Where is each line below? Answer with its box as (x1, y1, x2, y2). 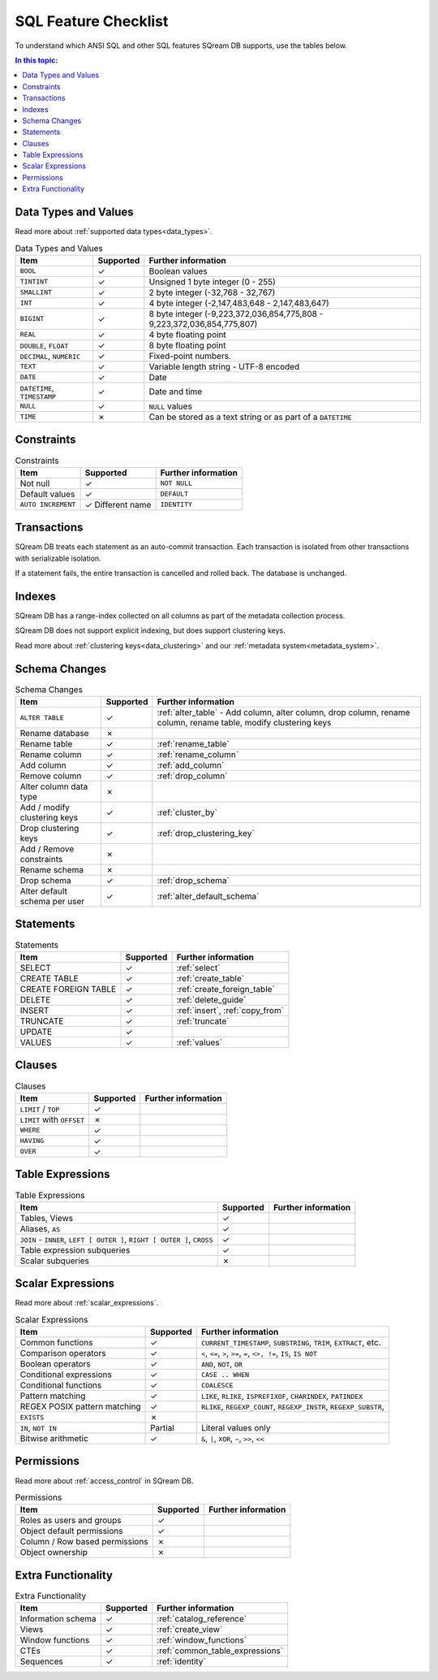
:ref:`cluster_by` (157, 807, 218, 818)
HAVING (19, 1137, 45, 1145)
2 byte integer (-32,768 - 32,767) (148, 287, 276, 298)
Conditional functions (19, 1379, 102, 1391)
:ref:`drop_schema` (157, 875, 230, 886)
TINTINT (19, 277, 49, 286)
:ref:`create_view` (157, 1624, 223, 1635)
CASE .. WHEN (201, 1370, 250, 1379)
